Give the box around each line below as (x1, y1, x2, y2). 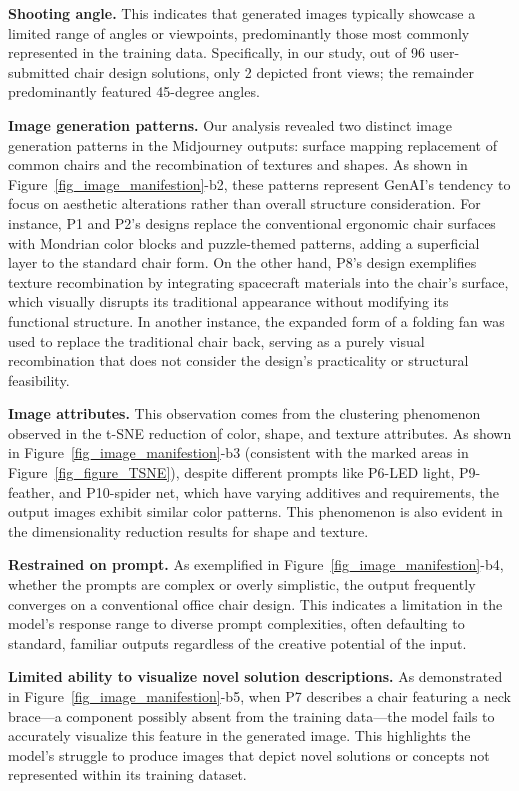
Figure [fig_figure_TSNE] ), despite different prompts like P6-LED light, (8, 462, 455, 483)
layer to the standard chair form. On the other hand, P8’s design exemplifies (8, 252, 477, 273)
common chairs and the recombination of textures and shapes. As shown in (8, 154, 468, 175)
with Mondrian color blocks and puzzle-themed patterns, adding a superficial (8, 232, 480, 253)
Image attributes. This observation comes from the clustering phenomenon (8, 403, 481, 424)
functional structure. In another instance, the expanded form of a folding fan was (8, 310, 505, 331)
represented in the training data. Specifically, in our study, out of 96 (8, 42, 425, 63)
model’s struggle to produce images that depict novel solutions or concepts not (8, 744, 490, 765)
